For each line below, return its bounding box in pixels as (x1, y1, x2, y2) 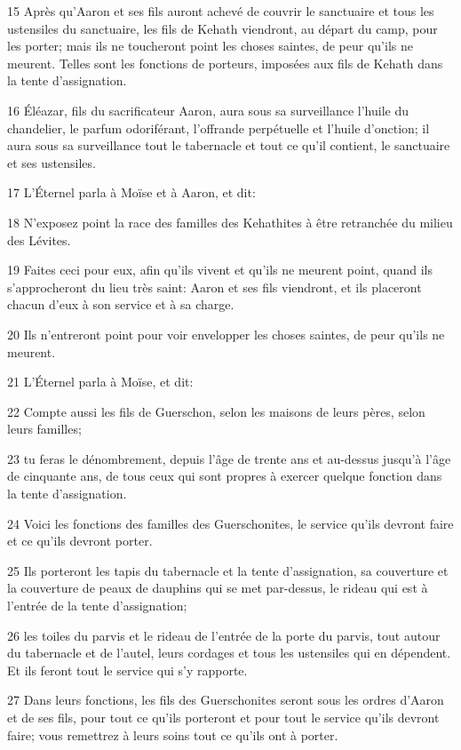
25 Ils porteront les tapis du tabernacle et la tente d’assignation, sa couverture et (7, 561, 449, 579)
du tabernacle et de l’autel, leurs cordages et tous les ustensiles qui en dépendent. (7, 643, 451, 662)
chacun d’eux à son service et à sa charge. (7, 295, 234, 314)
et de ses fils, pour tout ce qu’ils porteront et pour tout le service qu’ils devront (7, 708, 440, 726)
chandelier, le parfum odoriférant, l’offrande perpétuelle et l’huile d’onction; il (7, 118, 430, 137)
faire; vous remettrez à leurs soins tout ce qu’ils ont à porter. (7, 725, 338, 744)
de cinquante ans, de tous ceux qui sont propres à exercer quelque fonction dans (7, 467, 442, 485)
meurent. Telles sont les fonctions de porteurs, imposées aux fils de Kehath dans (7, 53, 443, 72)
